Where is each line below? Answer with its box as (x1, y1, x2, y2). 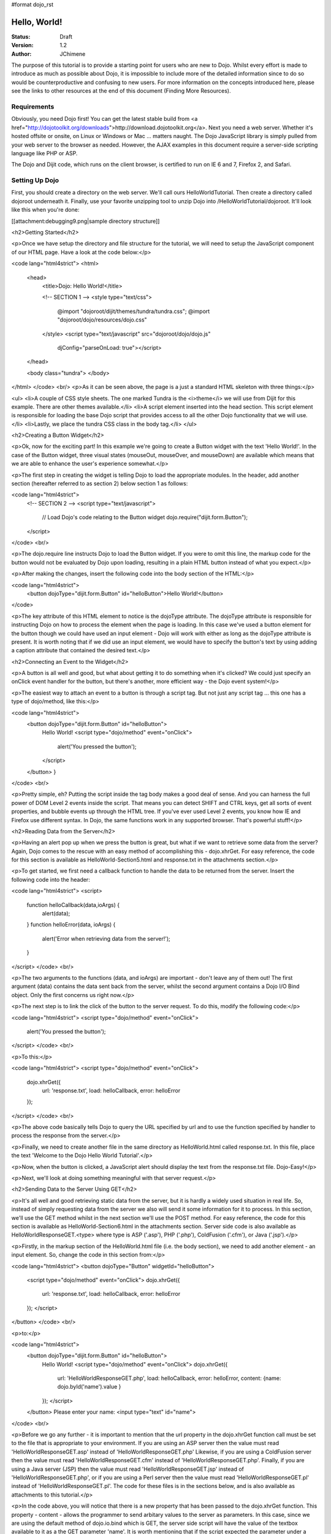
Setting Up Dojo (11, 176, 59, 185)
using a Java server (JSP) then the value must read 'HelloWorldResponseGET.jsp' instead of (11, 1465, 245, 1473)
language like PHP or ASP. (11, 149, 78, 156)
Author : (11, 50, 32, 58)
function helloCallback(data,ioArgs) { (26, 901, 120, 908)
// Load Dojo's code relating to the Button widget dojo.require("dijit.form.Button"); (42, 514, 248, 521)
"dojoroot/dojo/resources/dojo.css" (57, 316, 147, 323)
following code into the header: (11, 876, 90, 883)
